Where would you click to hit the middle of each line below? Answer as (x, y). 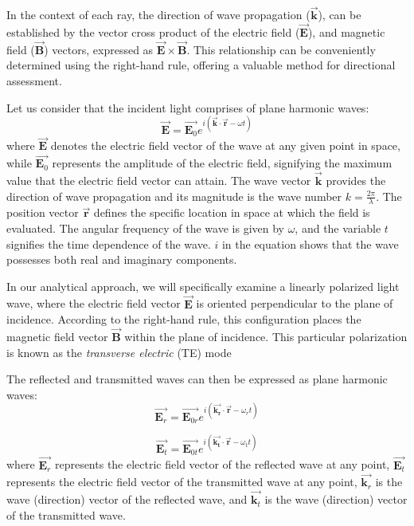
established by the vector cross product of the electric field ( (153, 32)
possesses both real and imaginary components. (122, 259)
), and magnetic (346, 32)
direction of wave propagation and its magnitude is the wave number (174, 196)
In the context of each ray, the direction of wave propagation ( (158, 15)
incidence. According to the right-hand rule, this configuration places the (184, 319)
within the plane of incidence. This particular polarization (266, 337)
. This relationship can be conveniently (281, 49)
